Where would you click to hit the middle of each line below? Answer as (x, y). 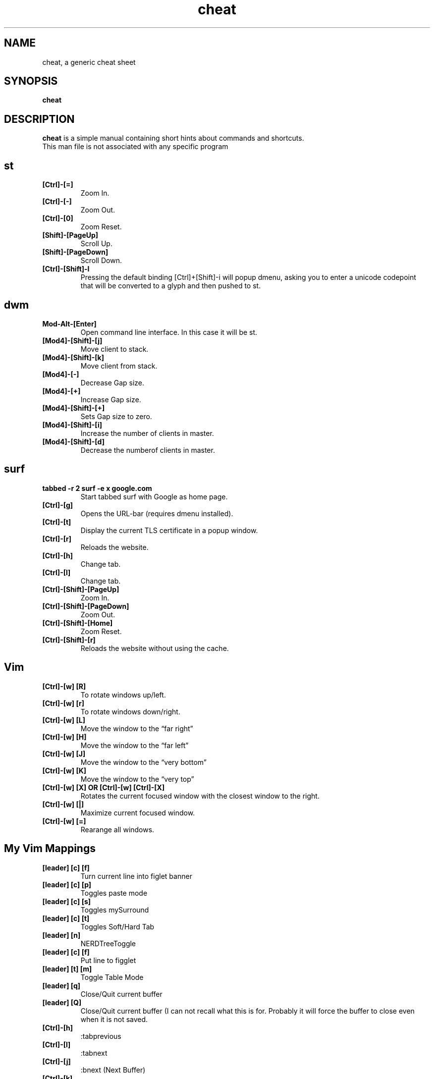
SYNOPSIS (31, 81)
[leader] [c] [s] (67, 901)
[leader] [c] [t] (66, 918)
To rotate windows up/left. (123, 695)
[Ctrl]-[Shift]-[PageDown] (86, 606)
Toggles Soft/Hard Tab (117, 926)
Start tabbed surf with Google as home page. (154, 496)
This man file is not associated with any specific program (135, 147)
